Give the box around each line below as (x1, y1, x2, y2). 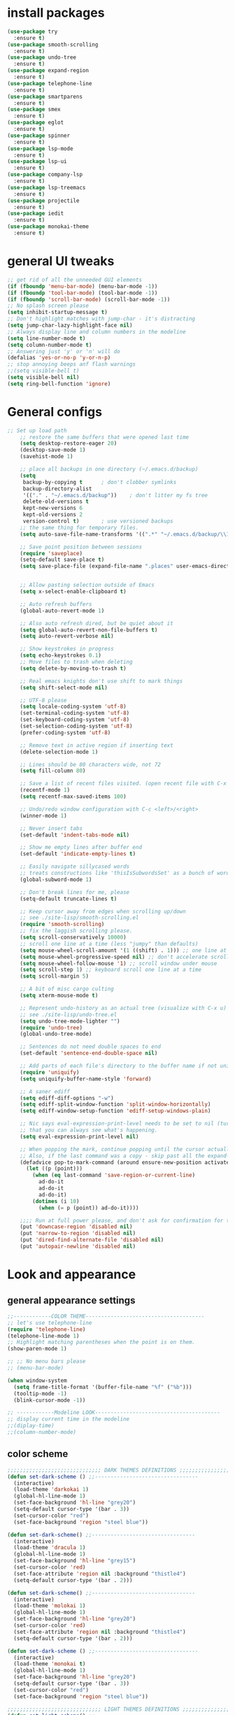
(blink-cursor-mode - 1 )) (13, 1397, 86, 1404)
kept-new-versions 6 (22, 505, 83, 512)
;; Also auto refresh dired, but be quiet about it (20, 620, 173, 627)
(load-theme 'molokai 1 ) (13, 1602, 86, 1609)
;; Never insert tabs (20, 825, 83, 832)
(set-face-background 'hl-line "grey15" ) (13, 1558, 136, 1565)
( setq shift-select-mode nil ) (20, 684, 108, 691)
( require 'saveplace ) (20, 550, 83, 557)
